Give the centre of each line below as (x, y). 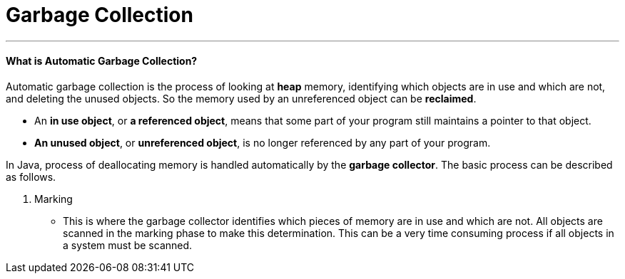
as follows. (31, 177)
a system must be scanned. (128, 245)
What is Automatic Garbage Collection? (102, 61)
